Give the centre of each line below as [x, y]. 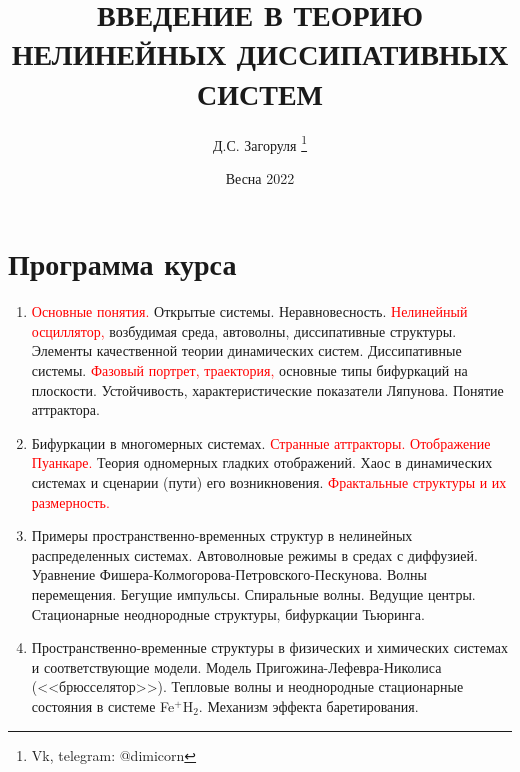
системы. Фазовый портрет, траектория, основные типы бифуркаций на [249, 370]
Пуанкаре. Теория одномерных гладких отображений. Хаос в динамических [262, 462]
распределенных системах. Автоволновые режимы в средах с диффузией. [254, 554]
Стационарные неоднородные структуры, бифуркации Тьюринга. [228, 613]
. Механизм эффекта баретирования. [308, 705]
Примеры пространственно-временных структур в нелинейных [222, 535]
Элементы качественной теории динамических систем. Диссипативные [246, 350]
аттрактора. [65, 409]
